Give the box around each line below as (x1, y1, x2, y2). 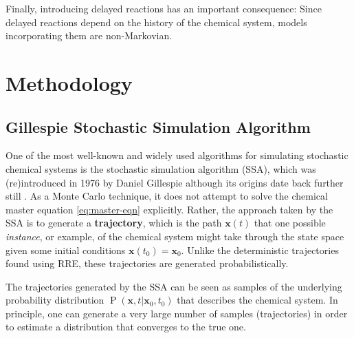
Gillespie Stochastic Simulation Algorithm (5, 116, 311, 137)
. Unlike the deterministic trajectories (181, 242, 339, 257)
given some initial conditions (5, 242, 126, 257)
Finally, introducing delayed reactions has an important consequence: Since (5, 1, 322, 15)
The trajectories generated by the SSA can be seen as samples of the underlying (5, 279, 342, 293)
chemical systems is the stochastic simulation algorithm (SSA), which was (5, 161, 316, 176)
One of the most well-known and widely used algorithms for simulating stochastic (5, 148, 349, 162)
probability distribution (5, 293, 104, 307)
